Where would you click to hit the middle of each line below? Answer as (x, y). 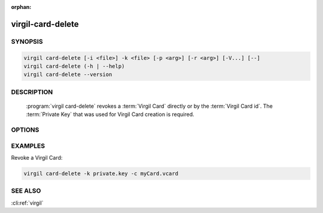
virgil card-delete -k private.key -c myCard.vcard (101, 173)
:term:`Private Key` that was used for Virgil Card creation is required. (110, 114)
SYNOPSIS (27, 41)
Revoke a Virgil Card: (37, 157)
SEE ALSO (26, 191)
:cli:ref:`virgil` (27, 203)
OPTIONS (25, 130)
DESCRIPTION (32, 92)
